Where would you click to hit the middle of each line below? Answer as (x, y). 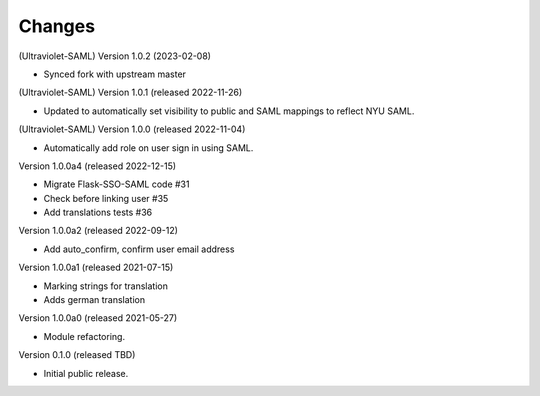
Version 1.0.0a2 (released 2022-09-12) (98, 231)
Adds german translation (94, 300)
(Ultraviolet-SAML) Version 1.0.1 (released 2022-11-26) (130, 92)
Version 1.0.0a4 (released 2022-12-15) (97, 166)
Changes (56, 26)
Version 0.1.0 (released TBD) (77, 355)
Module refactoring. (84, 336)
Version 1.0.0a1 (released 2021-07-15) (96, 267)
